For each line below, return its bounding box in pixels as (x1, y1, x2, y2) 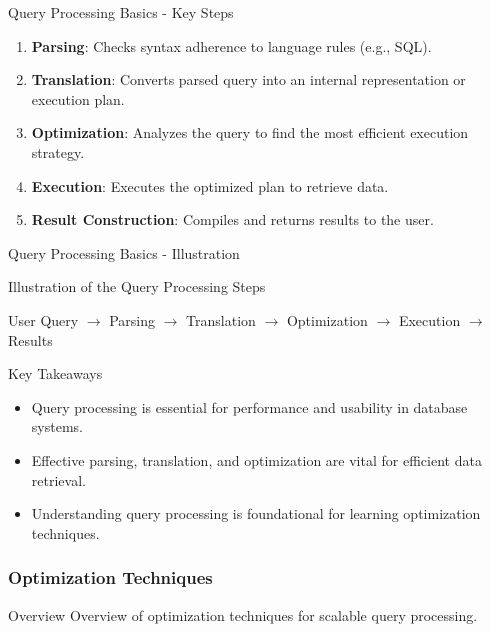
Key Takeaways (8, 363, 103, 384)
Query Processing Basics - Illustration (8, 242, 240, 263)
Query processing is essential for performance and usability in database (31, 396, 468, 417)
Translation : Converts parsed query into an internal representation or (31, 69, 466, 90)
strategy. (31, 141, 85, 162)
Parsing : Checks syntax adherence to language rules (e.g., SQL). (31, 35, 432, 56)
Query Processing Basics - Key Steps (8, 2, 234, 22)
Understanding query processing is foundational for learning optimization (31, 503, 481, 524)
